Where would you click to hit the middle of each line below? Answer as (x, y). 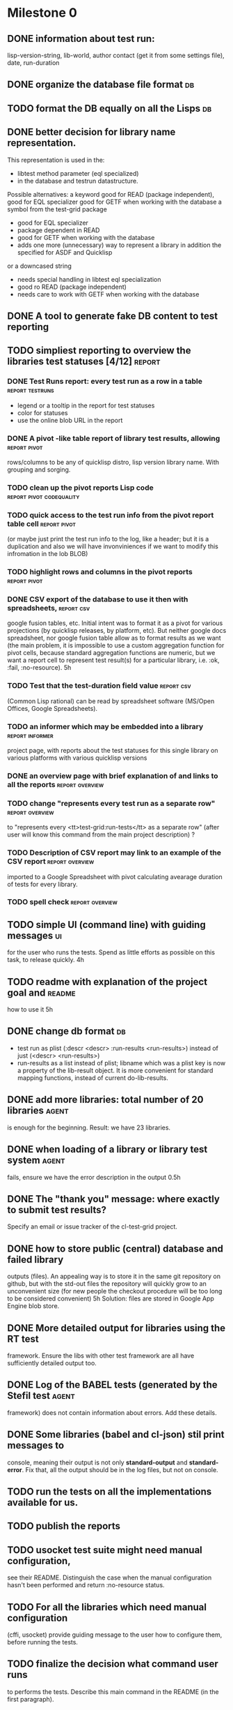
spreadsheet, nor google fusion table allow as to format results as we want (114, 638)
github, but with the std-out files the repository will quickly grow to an (107, 1284)
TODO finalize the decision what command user (113, 1664)
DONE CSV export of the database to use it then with (98, 599)
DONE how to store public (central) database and (115, 1248)
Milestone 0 (42, 13)
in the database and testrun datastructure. (78, 181)
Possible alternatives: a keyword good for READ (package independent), (111, 194)
